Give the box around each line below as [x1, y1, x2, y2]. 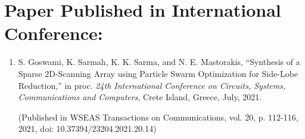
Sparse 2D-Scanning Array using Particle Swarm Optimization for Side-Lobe [18, 67, 298, 79]
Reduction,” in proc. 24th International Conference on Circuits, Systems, [18, 79, 286, 91]
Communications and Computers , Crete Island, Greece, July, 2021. [18, 91, 262, 103]
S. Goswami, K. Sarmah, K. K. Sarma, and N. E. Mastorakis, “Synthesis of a [18, 55, 300, 68]
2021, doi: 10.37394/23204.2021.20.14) [18, 122, 157, 135]
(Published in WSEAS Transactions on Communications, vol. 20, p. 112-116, [18, 110, 298, 123]
